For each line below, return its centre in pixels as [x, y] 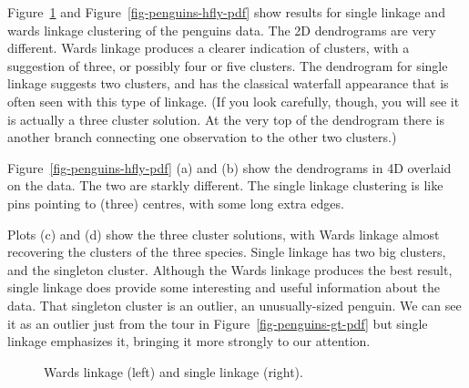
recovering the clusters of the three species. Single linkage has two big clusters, [227, 252]
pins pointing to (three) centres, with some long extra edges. [176, 203]
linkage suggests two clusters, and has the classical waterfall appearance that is [228, 83]
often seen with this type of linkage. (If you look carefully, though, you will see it [234, 101]
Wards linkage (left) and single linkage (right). [173, 371]
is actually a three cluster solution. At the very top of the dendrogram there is [226, 119]
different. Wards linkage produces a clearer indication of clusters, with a [209, 48]
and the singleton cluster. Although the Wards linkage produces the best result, [230, 269]
